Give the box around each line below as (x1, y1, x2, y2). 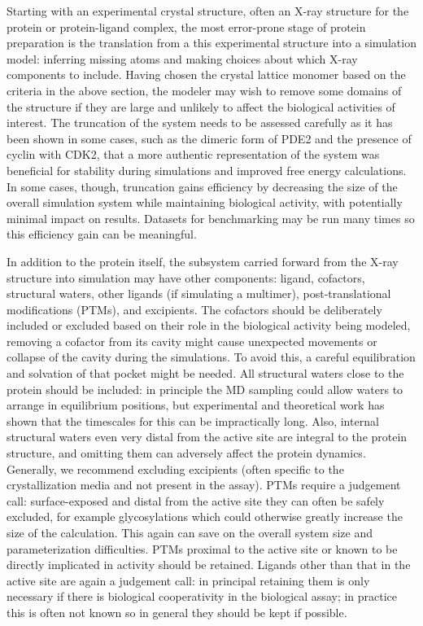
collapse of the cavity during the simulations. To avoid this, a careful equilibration (7, 348, 416, 366)
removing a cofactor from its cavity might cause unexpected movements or (7, 332, 377, 349)
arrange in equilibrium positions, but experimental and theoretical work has (7, 396, 385, 414)
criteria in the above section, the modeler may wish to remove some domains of (7, 81, 402, 98)
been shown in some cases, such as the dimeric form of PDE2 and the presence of (7, 129, 412, 147)
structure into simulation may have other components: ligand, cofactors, (7, 269, 365, 286)
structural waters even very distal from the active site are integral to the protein (7, 428, 408, 445)
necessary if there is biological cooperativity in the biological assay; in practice (7, 588, 398, 605)
